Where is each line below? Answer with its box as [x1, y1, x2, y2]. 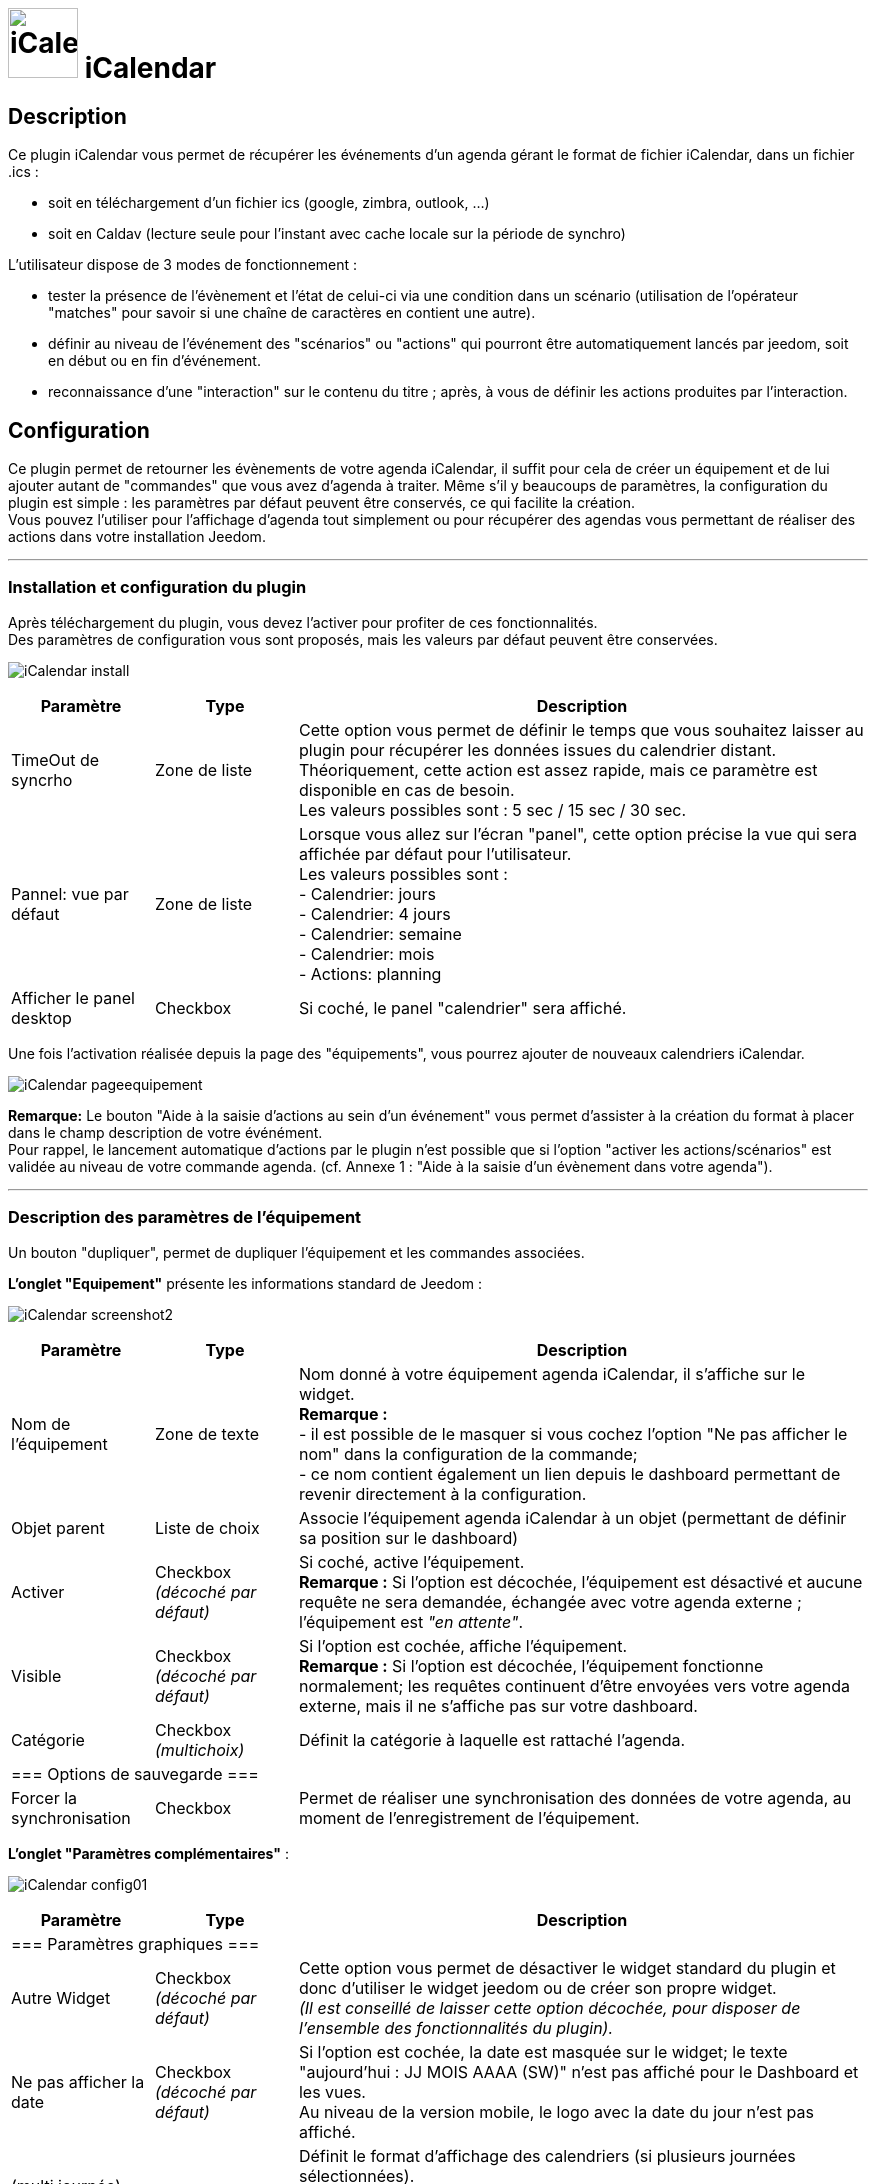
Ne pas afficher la [11, 2071, 145, 2092]
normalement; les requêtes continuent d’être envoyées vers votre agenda [298, 1675, 851, 1696]
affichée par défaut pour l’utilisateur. [298, 843, 572, 864]
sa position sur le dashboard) [298, 1527, 519, 1548]
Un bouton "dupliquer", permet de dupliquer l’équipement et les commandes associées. [8, 1243, 585, 1261]
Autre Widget [11, 1987, 111, 2008]
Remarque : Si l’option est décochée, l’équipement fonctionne [298, 1655, 764, 1676]
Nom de [11, 1413, 71, 1434]
